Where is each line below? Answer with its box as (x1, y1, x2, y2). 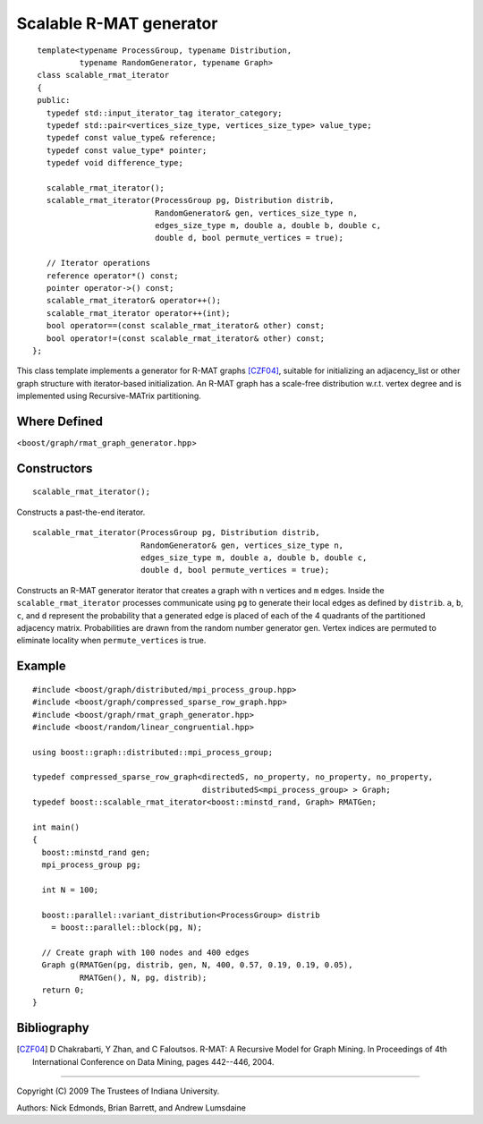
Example (16, 659, 66, 674)
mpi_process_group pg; (41, 860, 141, 870)
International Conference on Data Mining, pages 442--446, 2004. (32, 1056, 275, 1067)
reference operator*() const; (46, 270, 179, 281)
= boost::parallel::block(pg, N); (50, 923, 203, 932)
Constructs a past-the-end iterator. (16, 507, 146, 517)
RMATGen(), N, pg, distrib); (79, 972, 208, 983)
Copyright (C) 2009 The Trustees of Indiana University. (16, 1086, 220, 1096)
